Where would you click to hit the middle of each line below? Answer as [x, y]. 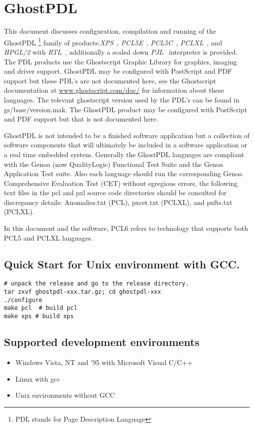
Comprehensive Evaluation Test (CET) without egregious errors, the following [121, 183]
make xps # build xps [39, 316]
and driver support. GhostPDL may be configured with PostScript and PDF [118, 71]
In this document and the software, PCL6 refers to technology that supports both [126, 228]
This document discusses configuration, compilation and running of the [110, 31]
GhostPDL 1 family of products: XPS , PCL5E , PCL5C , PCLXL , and [113, 41]
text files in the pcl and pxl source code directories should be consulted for [115, 193]
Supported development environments [102, 342]
